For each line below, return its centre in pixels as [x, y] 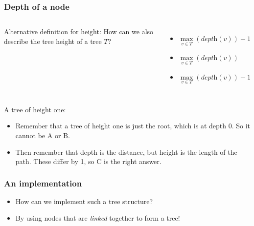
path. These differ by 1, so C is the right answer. [88, 161]
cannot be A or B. [43, 135]
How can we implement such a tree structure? [84, 201]
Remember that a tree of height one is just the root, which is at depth [121, 126]
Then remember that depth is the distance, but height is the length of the [126, 152]
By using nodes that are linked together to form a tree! [98, 217]
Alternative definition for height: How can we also [79, 31]
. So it [241, 126]
